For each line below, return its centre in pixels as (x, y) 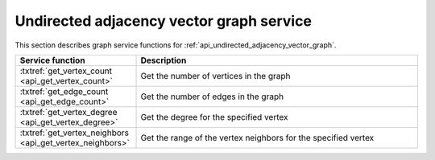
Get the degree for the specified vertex (214, 117)
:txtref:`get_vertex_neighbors (74, 133)
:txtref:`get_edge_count (64, 91)
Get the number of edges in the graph (212, 96)
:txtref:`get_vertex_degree (68, 112)
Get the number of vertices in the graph (215, 76)
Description (164, 60)
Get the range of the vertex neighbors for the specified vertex (257, 137)
